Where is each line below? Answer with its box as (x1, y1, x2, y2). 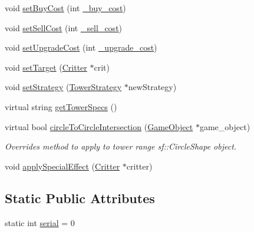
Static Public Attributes (5, 188, 155, 207)
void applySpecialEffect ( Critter (5, 160, 120, 172)
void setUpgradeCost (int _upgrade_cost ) (5, 41, 157, 54)
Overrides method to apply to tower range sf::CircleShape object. (5, 140, 237, 153)
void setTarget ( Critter (5, 61, 87, 73)
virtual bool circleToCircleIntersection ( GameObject (5, 120, 193, 132)
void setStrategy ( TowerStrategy (5, 81, 122, 93)
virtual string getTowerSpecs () (5, 100, 117, 112)
